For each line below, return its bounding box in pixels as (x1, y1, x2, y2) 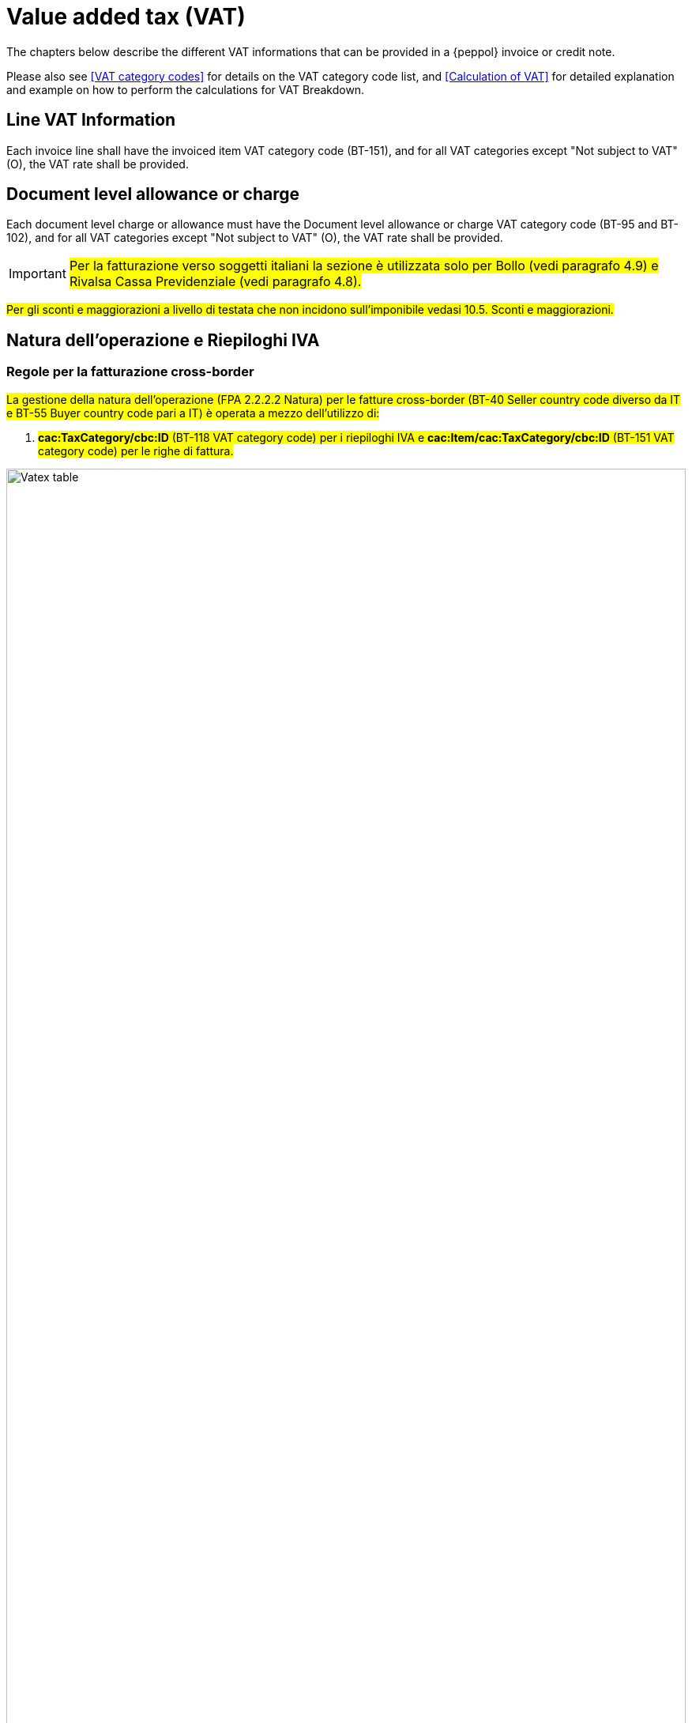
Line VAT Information (6, 110, 176, 130)
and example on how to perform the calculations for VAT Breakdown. (6, 82, 365, 96)
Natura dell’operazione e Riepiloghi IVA (6, 330, 320, 350)
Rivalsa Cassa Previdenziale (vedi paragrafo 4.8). (69, 273, 362, 290)
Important (9, 266, 66, 282)
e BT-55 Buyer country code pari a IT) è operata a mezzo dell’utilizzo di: (6, 405, 380, 420)
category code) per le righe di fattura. (38, 443, 234, 458)
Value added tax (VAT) (6, 3, 246, 30)
